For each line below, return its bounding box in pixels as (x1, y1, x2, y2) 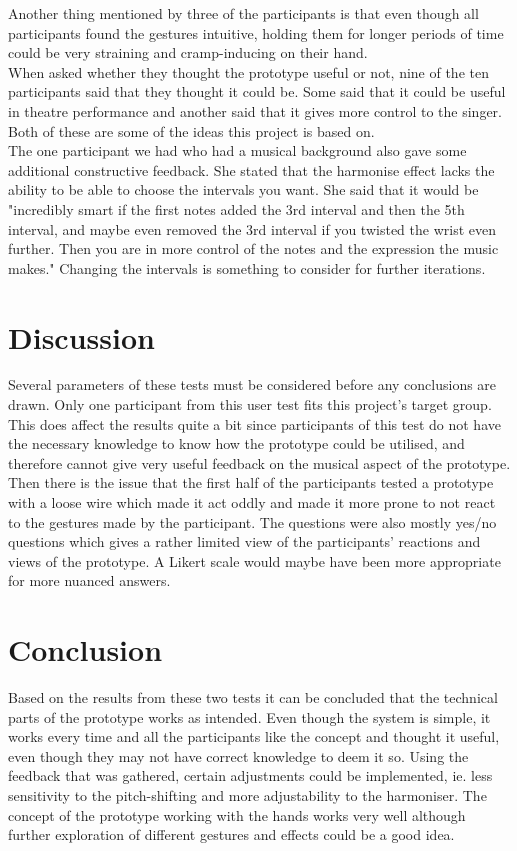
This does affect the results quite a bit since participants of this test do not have (8, 413, 501, 434)
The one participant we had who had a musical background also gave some (8, 140, 467, 161)
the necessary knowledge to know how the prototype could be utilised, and (8, 433, 465, 454)
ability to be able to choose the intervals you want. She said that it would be (8, 179, 479, 200)
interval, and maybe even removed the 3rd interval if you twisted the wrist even (8, 218, 496, 239)
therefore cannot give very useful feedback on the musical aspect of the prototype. (8, 452, 511, 473)
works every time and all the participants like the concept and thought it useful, (8, 726, 500, 747)
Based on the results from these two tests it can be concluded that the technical (8, 687, 498, 708)
